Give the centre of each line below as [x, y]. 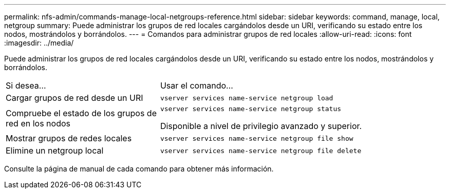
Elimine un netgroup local [55, 151]
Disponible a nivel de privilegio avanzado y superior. [261, 126]
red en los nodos [38, 123]
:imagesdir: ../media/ [39, 43]
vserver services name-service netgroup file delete [261, 151]
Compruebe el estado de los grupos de [81, 113]
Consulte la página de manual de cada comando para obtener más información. [139, 169]
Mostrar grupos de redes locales [69, 138]
